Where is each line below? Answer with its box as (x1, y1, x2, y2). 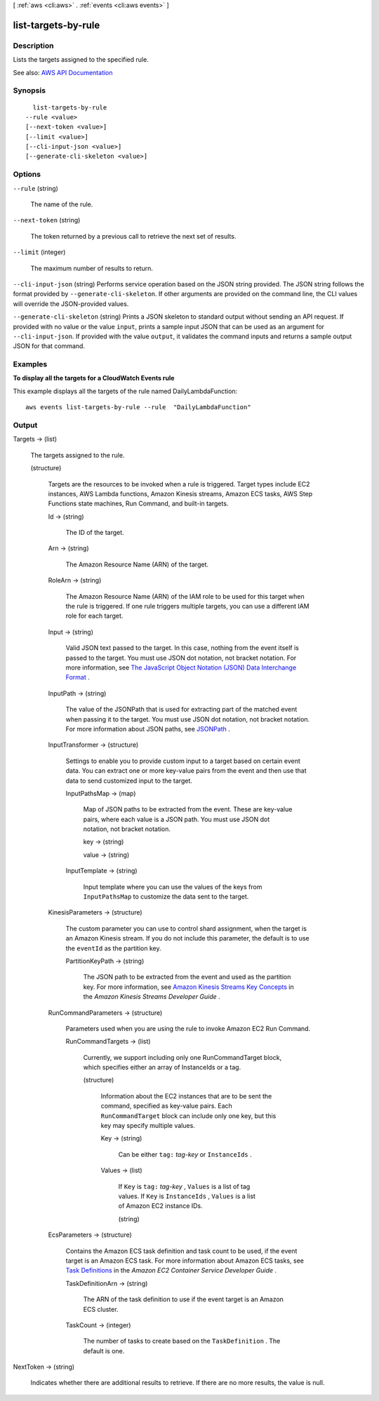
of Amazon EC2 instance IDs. (118, 1202, 203, 1210)
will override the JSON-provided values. (13, 299, 129, 308)
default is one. (83, 1346, 125, 1355)
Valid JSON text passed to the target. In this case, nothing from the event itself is (65, 644, 300, 652)
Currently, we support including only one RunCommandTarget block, (83, 1053, 282, 1061)
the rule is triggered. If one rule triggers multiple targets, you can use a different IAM (65, 602, 310, 611)
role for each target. (65, 611, 124, 620)
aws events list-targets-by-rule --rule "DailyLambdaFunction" (25, 404, 252, 411)
